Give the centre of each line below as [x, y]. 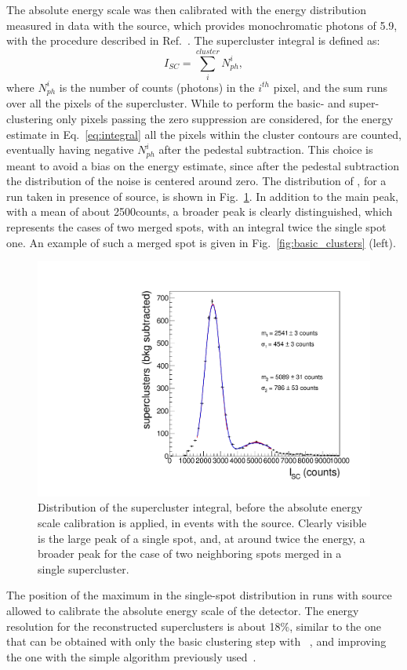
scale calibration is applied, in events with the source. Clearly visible [202, 523]
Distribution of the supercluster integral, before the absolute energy [200, 507]
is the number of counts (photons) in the [157, 87]
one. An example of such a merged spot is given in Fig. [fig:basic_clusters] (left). [201, 242]
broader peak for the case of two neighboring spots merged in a [190, 553]
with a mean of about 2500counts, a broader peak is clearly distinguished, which [200, 211]
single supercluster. [84, 568]
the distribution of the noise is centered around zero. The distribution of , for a [196, 181]
